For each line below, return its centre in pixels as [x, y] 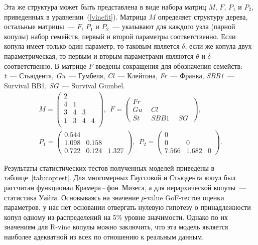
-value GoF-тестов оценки [184, 197]
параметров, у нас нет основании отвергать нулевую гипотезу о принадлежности [127, 207]
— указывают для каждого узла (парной [174, 26]
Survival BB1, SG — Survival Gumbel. [64, 85]
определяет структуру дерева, [203, 16]
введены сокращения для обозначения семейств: [169, 66]
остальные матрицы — [39, 26]
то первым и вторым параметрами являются [126, 55]
